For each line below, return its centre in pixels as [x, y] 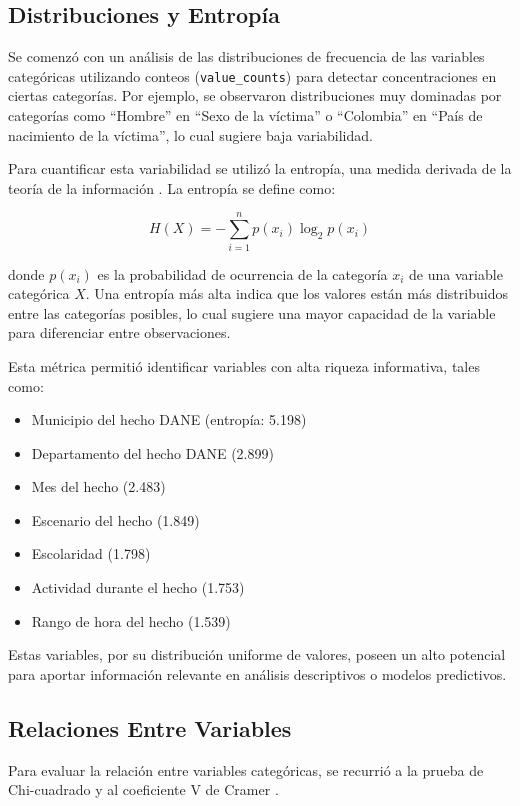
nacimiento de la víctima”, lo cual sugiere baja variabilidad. [190, 134]
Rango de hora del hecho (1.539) [131, 620]
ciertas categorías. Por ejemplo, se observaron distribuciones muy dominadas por [255, 95]
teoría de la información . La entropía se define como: [172, 187]
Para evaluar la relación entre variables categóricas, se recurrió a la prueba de [246, 769]
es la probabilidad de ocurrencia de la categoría [242, 273]
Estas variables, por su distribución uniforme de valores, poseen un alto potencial [257, 654]
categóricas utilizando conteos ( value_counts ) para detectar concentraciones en [252, 75]
